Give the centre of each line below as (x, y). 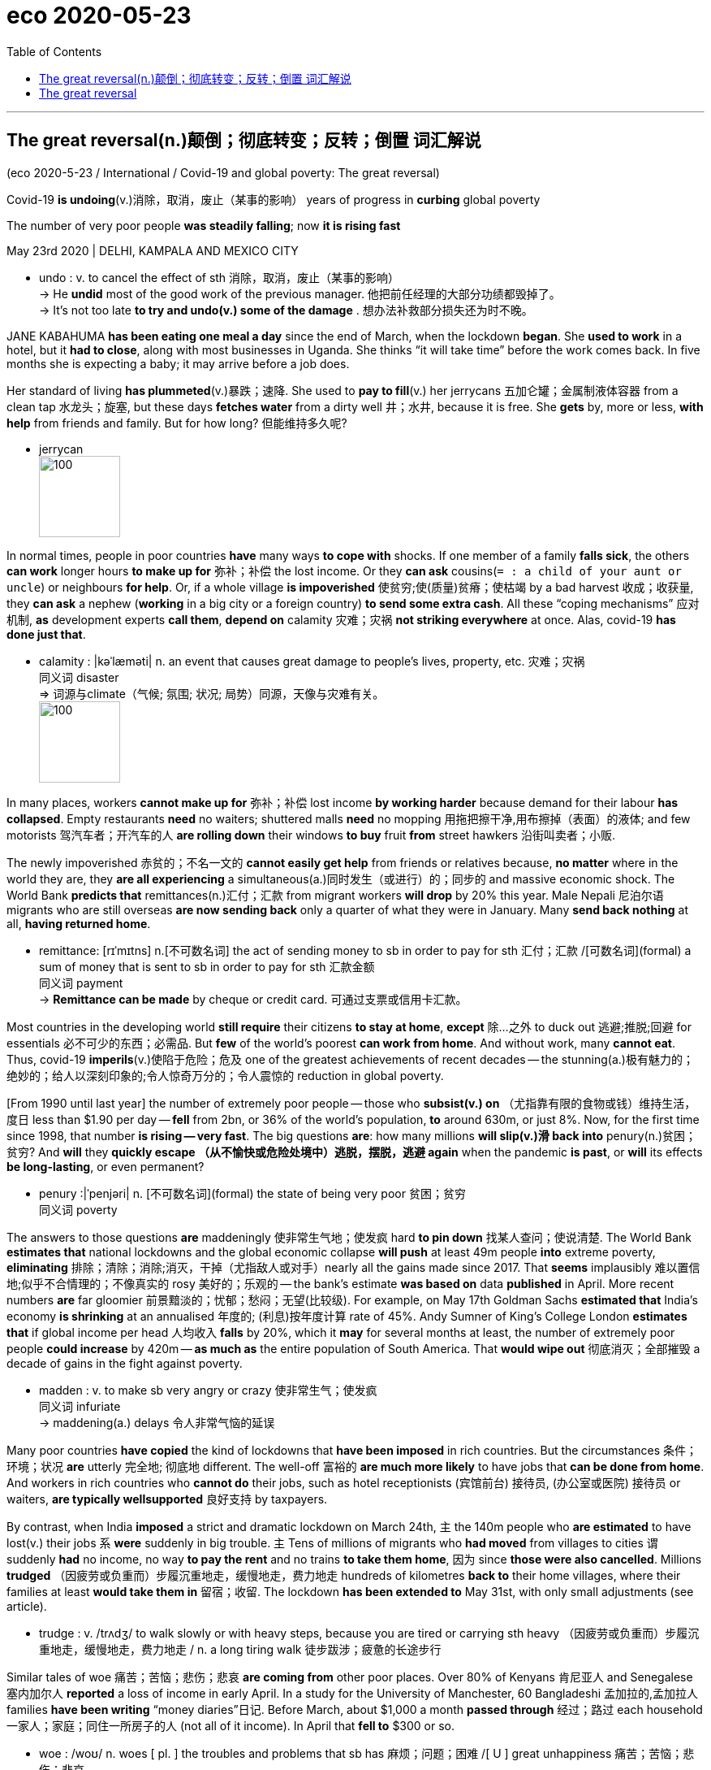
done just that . (46, 634)
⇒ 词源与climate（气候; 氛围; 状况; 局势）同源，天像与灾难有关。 (212, 693)
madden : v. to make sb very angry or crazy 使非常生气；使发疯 (208, 1390)
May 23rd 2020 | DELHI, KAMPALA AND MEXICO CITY (153, 250)
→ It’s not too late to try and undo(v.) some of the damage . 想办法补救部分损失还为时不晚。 (286, 310)
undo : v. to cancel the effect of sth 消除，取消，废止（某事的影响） (220, 277)
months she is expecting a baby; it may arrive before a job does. (178, 363)
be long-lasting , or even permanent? (106, 1166)
